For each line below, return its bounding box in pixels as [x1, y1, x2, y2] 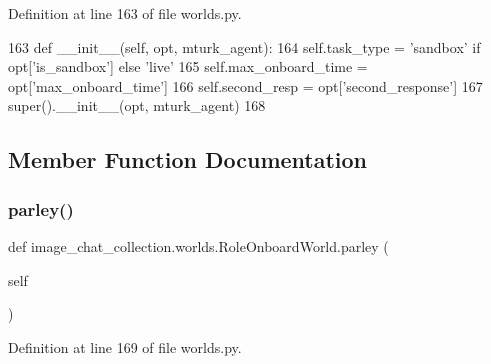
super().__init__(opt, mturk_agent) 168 [8, 95, 266, 116]
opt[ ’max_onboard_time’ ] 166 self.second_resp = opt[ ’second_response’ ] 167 [8, 75, 483, 96]
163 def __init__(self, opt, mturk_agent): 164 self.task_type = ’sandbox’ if [8, 36, 481, 57]
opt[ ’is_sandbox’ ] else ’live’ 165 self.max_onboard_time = [8, 56, 368, 77]
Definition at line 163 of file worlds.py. [8, 3, 242, 23]
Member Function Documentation [8, 144, 368, 175]
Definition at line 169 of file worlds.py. [8, 336, 242, 357]
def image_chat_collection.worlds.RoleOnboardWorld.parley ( [8, 235, 389, 256]
